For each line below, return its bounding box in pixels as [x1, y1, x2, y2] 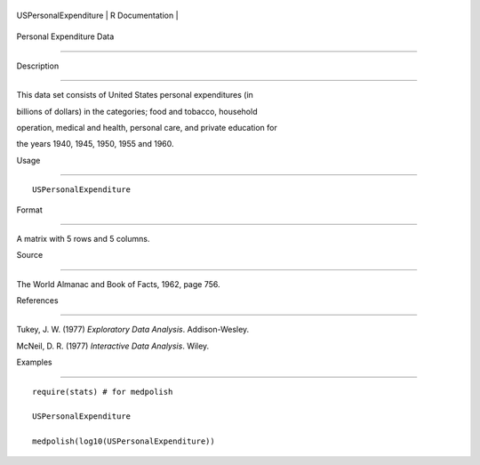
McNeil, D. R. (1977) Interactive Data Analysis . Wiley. [16, 341, 210, 351]
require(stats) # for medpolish [32, 387, 173, 397]
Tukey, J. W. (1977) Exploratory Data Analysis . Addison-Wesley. [16, 325, 250, 335]
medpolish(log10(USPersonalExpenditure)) [32, 437, 215, 446]
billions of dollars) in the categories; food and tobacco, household [16, 106, 258, 116]
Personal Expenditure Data [16, 31, 115, 42]
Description [16, 60, 60, 71]
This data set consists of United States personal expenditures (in [16, 90, 253, 100]
